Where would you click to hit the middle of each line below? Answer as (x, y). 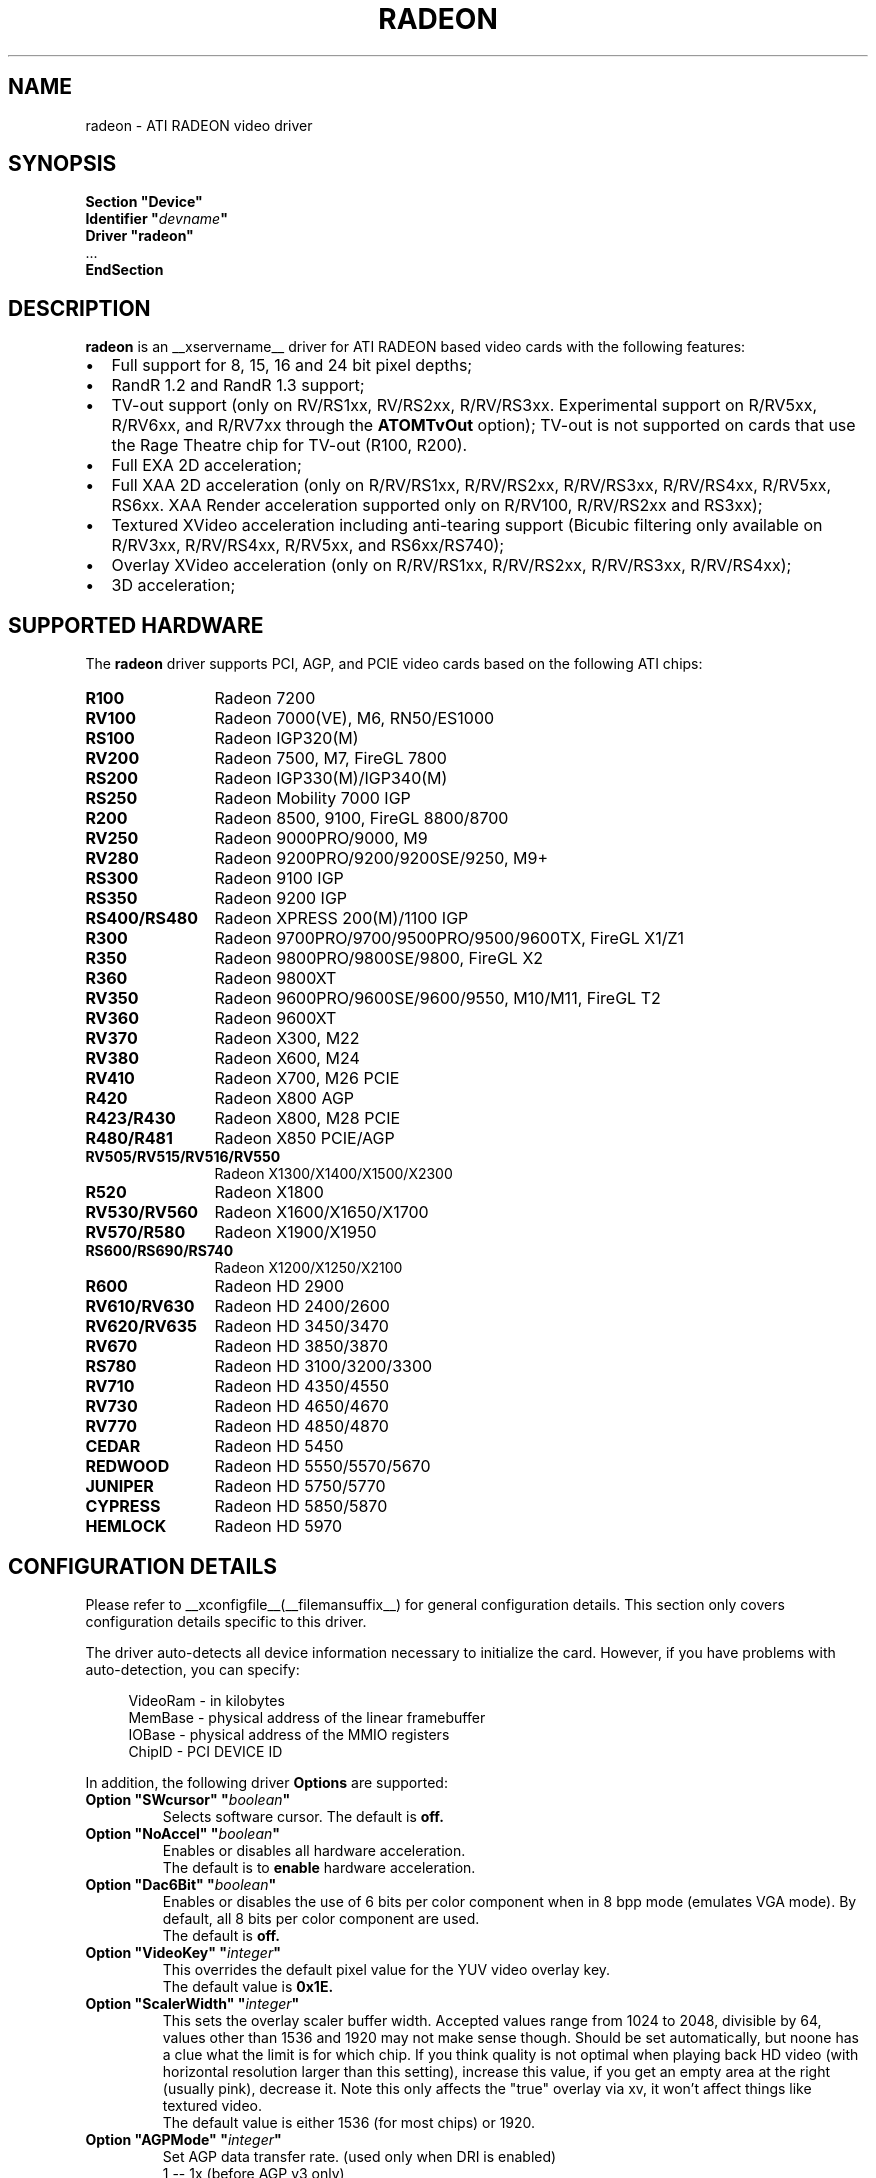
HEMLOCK (126, 1526)
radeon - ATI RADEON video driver (199, 125)
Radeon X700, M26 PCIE (307, 1078)
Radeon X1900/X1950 (295, 1232)
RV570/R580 (135, 1232)
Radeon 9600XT (275, 1018)
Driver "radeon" (139, 236)
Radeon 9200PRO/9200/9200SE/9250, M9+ (381, 858)
